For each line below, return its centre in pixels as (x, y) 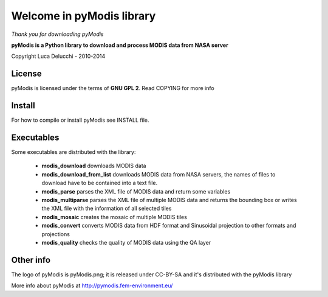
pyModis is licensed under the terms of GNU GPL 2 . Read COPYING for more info (113, 88)
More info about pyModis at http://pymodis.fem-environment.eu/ (92, 285)
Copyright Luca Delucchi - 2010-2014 (58, 56)
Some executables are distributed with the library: (73, 152)
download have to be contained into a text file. (100, 183)
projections (56, 234)
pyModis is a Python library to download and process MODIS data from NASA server (120, 45)
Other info (31, 260)
